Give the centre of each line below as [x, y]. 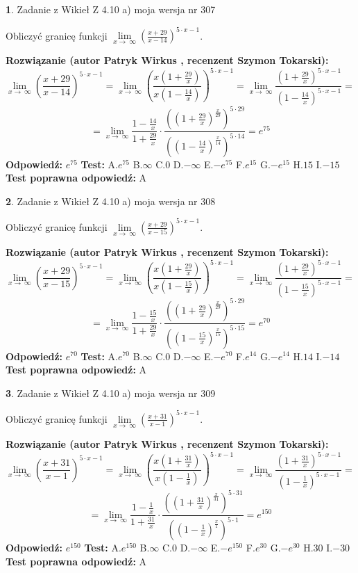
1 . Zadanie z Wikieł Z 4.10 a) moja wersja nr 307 [111, 9]
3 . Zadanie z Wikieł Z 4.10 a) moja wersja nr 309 [111, 393]
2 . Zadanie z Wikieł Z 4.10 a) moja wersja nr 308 [111, 201]
